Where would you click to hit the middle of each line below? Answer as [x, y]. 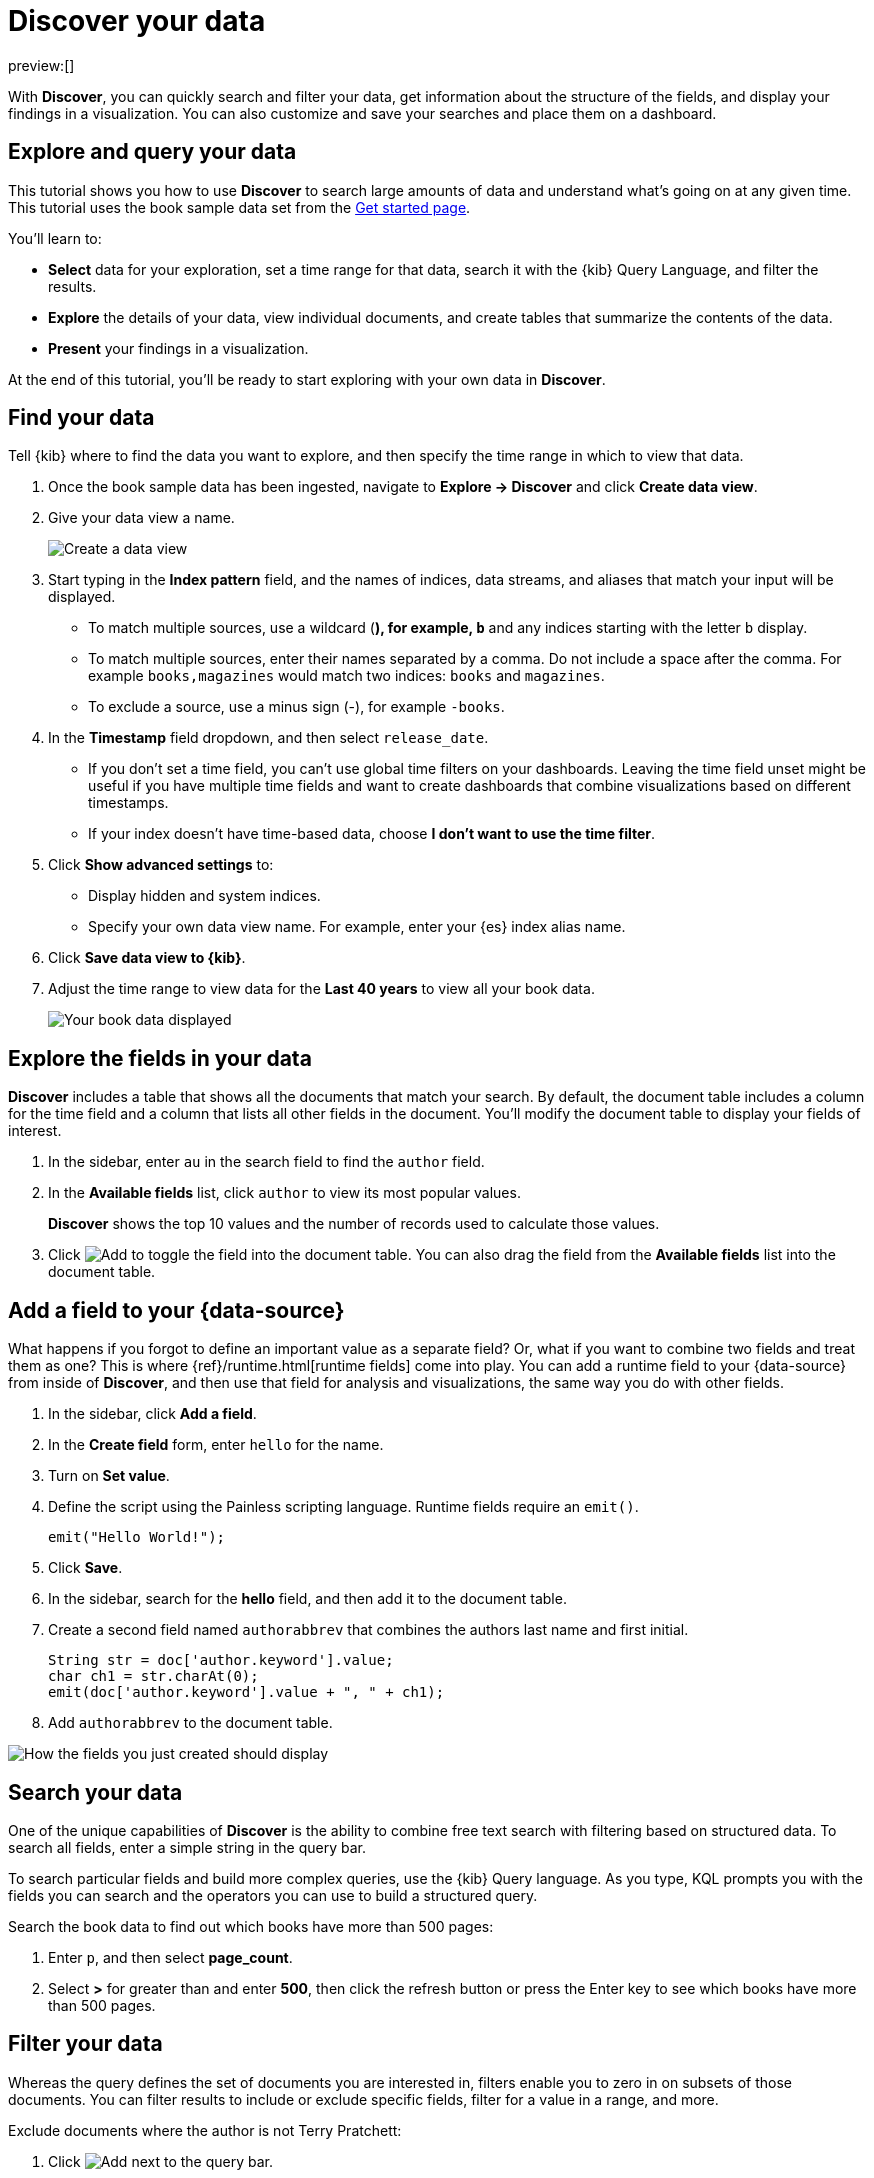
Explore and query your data [152, 152]
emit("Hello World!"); [137, 1537]
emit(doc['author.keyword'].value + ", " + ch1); [246, 1692]
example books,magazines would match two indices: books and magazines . [346, 676]
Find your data [81, 418]
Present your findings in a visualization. [178, 348]
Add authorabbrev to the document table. [190, 1723]
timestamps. [128, 803]
